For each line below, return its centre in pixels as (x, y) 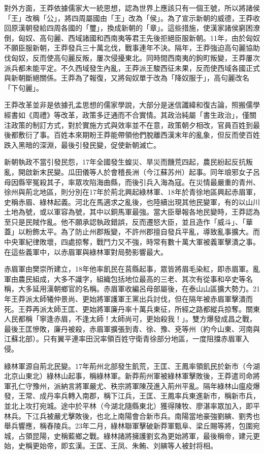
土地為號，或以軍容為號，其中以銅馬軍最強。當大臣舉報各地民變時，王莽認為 (132, 212)
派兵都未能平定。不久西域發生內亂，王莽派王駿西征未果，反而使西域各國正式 (132, 68)
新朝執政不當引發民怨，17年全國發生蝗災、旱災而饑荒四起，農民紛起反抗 (125, 162)
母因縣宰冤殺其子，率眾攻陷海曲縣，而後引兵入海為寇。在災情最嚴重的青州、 (132, 182)
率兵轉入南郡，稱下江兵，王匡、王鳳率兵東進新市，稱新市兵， (157, 396)
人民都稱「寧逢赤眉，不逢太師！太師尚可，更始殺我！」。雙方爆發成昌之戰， (130, 319)
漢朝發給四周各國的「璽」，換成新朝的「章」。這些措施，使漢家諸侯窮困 (135, 28)
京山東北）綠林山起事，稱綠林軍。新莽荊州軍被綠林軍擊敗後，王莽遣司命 (132, 376)
